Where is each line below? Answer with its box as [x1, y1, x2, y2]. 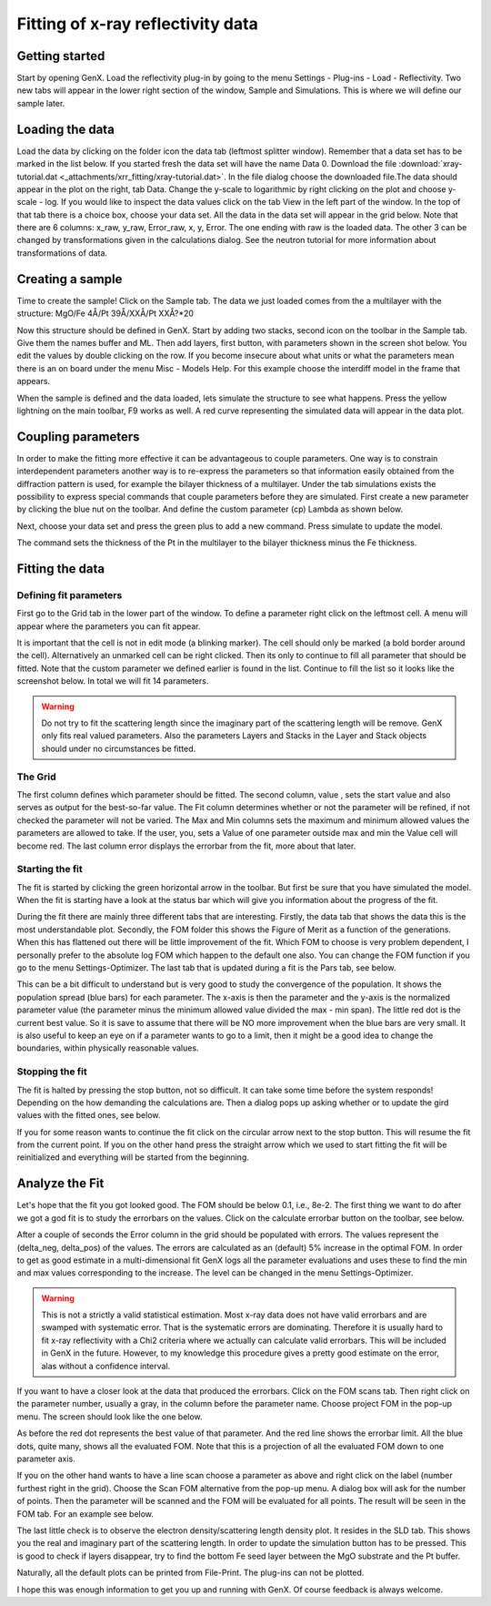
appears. [16, 376, 50, 387]
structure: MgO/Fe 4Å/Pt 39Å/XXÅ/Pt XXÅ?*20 [16, 308, 195, 319]
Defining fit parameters [16, 588, 123, 601]
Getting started [16, 48, 105, 64]
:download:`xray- [398, 158, 463, 169]
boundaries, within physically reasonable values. [16, 1042, 199, 1053]
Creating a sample [16, 271, 123, 287]
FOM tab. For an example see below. [16, 1508, 155, 1520]
